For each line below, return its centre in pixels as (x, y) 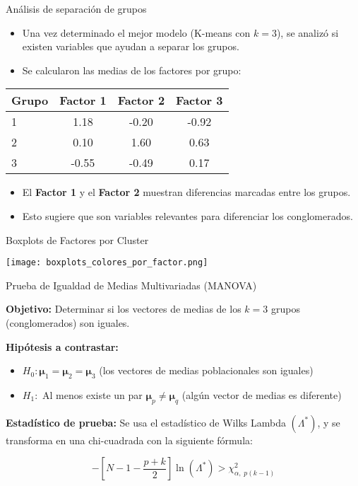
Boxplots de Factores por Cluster (77, 239)
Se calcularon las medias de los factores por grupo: (132, 70)
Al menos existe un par (93, 394)
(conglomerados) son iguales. (68, 323)
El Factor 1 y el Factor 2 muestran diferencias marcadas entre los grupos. (186, 192)
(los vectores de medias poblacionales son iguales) (206, 370)
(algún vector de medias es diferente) (262, 394)
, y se (329, 422)
